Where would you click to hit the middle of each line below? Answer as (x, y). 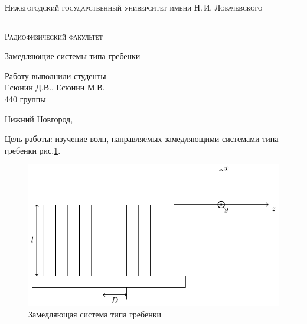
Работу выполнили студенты (55, 75)
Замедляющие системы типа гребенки (73, 56)
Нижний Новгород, (39, 119)
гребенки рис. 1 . (33, 150)
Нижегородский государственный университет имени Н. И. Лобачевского (134, 7)
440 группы (25, 98)
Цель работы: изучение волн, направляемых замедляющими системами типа (142, 139)
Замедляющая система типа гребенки (95, 314)
